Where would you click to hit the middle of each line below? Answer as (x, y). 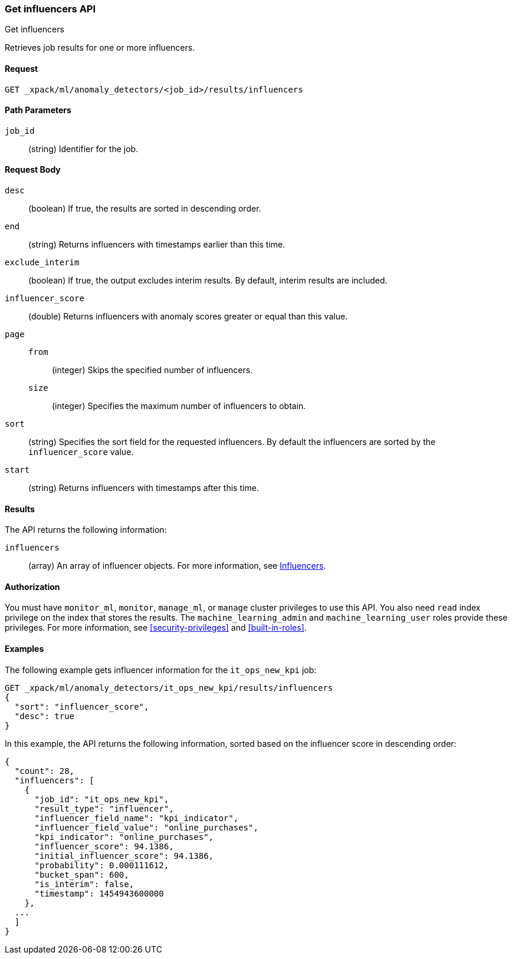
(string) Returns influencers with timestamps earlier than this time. (157, 245)
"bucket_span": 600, (82, 874)
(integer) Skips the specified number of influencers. (152, 370)
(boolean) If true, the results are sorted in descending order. (145, 209)
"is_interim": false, (84, 884)
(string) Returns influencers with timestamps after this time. (144, 488)
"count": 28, (45, 771)
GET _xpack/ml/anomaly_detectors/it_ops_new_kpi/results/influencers (169, 688)
